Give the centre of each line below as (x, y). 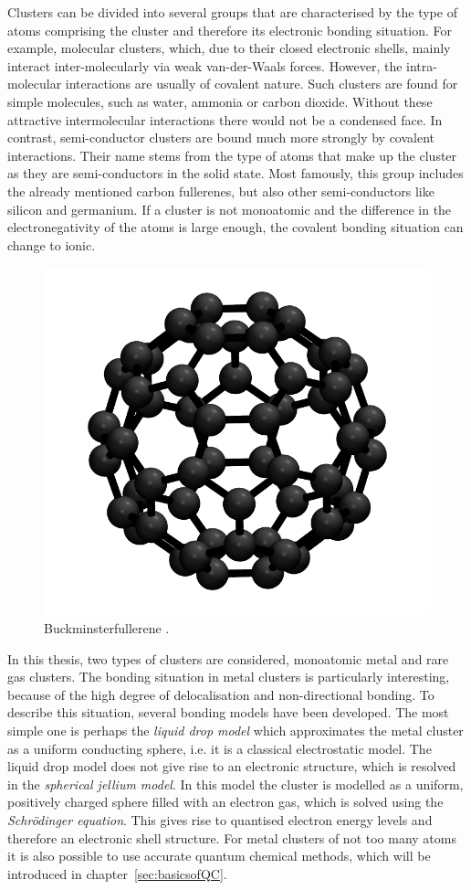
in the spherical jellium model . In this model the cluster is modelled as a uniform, (235, 784)
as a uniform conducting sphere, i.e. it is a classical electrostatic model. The (220, 748)
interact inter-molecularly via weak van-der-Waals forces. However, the (205, 65)
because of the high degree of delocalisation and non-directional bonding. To (221, 694)
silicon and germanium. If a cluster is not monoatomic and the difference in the (230, 209)
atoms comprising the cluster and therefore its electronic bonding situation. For (230, 30)
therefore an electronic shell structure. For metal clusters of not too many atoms (232, 837)
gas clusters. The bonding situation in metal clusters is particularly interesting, (229, 677)
